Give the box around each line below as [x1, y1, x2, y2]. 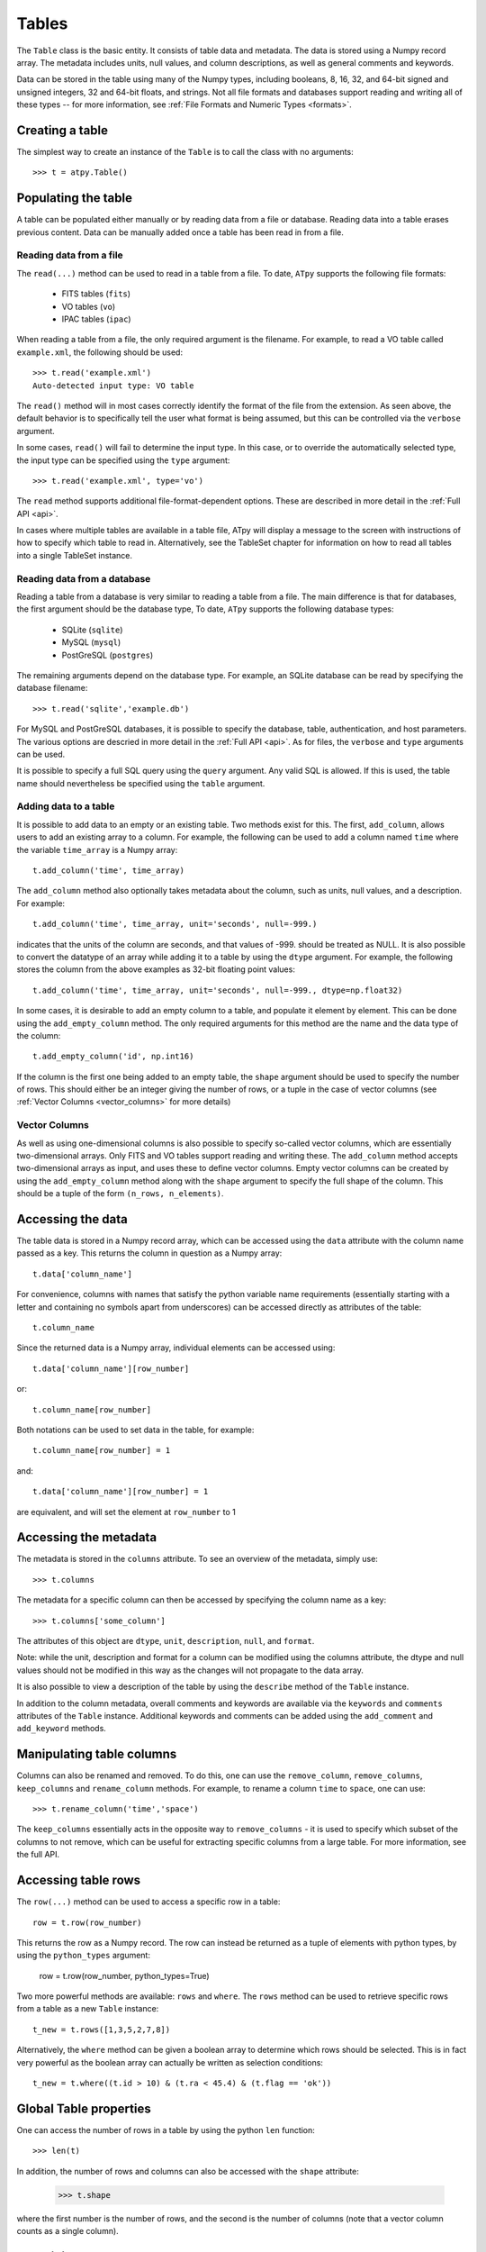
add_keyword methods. [16, 1723, 107, 1734]
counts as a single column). [16, 2226, 119, 2237]
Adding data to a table [16, 800, 115, 813]
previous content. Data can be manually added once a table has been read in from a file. [16, 226, 344, 238]
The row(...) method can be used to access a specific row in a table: [16, 1896, 281, 1907]
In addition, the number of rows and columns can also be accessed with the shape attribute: [16, 2166, 360, 2176]
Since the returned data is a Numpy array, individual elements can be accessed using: [16, 1342, 336, 1353]
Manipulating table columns [16, 1747, 177, 1762]
